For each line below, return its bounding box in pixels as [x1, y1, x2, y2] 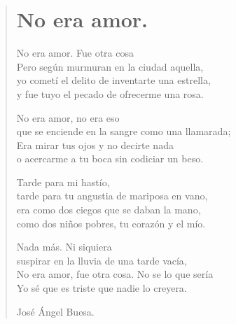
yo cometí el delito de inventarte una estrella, [16, 73, 211, 87]
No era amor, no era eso [16, 110, 120, 125]
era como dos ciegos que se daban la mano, [16, 202, 201, 217]
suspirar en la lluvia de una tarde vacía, [16, 253, 187, 267]
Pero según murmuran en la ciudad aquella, [16, 59, 204, 73]
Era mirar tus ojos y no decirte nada [16, 137, 174, 152]
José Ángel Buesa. [16, 304, 95, 318]
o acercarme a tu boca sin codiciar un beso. [16, 151, 204, 166]
